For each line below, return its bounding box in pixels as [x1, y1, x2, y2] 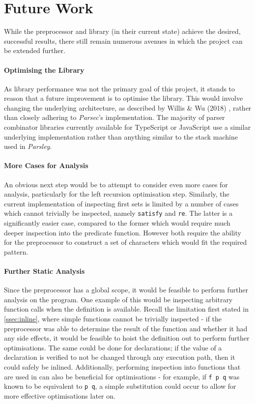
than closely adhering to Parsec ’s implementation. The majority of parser [4, 112, 225, 122]
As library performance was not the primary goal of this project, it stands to [4, 83, 235, 93]
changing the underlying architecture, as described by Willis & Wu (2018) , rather [4, 102, 252, 113]
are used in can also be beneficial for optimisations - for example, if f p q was [4, 371, 240, 381]
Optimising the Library [4, 64, 85, 75]
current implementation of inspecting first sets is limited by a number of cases [4, 198, 239, 208]
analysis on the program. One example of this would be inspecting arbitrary [4, 294, 233, 304]
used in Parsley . [4, 141, 52, 151]
